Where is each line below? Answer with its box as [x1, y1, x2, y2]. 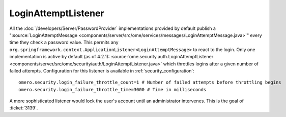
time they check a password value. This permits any [9, 40, 119, 46]
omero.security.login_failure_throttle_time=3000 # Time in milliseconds [18, 87, 207, 92]
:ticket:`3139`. [9, 105, 38, 111]
